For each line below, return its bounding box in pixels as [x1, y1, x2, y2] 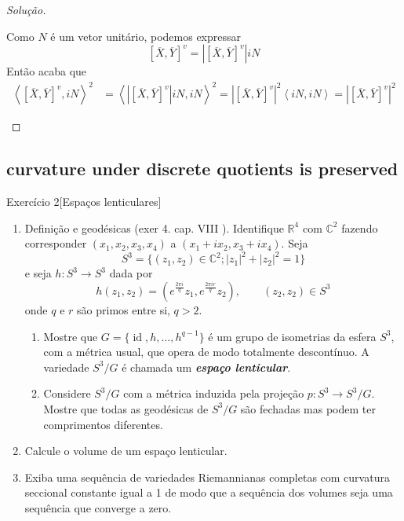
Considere [43, 385, 91, 402]
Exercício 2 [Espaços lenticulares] [6, 193, 162, 210]
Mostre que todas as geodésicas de [43, 400, 209, 416]
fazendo [341, 219, 378, 236]
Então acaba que [6, 63, 87, 79]
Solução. [6, 2, 46, 17]
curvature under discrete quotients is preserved [6, 156, 399, 181]
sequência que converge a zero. [24, 499, 172, 515]
